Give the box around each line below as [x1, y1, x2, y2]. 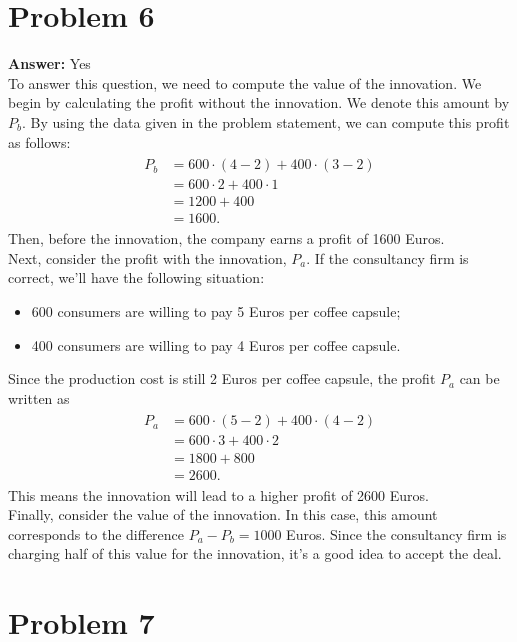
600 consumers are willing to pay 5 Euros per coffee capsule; [31, 301, 401, 322]
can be [459, 368, 500, 389]
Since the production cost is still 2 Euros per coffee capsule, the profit [8, 368, 436, 389]
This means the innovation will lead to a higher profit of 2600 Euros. [8, 484, 429, 505]
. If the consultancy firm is [306, 247, 469, 268]
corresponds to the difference [8, 523, 185, 544]
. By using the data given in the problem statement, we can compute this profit [21, 111, 510, 132]
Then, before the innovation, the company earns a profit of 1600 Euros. [8, 228, 445, 249]
